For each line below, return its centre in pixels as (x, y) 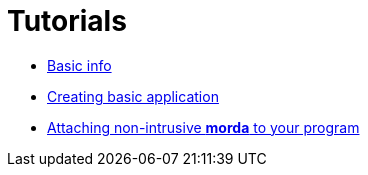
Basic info (79, 65)
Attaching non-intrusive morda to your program (203, 127)
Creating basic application (133, 96)
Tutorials (67, 21)
